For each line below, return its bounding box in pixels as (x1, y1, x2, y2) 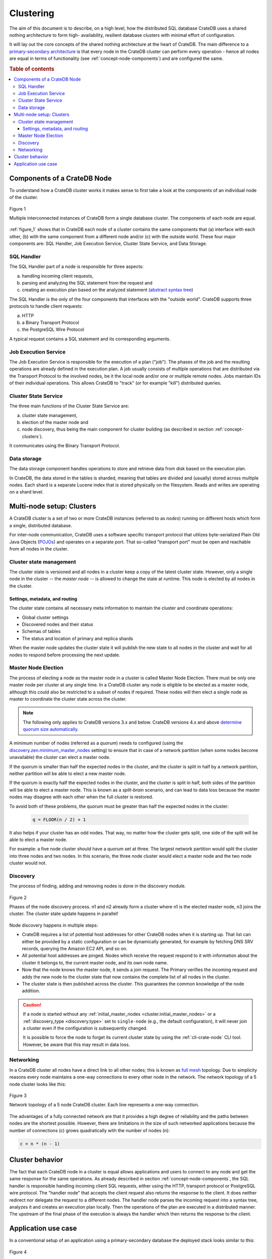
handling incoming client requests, (22, 272, 94, 279)
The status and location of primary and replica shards (22, 635, 133, 642)
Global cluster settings (22, 614, 69, 620)
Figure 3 (9, 1093, 27, 1098)
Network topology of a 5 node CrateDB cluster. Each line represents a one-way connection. (9, 1102, 199, 1108)
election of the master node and (22, 419, 89, 425)
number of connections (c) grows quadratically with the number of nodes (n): (9, 1127, 170, 1133)
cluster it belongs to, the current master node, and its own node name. (22, 959, 168, 965)
